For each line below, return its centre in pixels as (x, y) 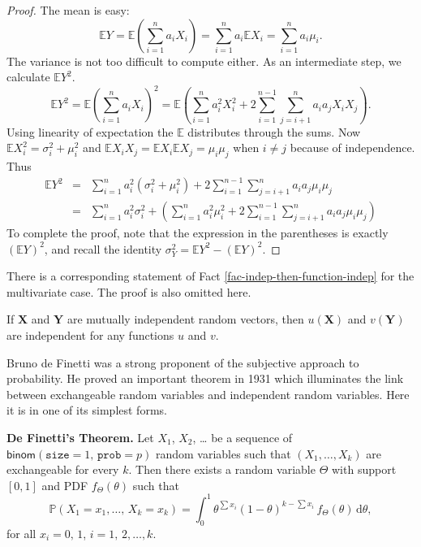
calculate (28, 77)
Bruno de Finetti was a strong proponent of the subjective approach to (183, 362)
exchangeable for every (63, 469)
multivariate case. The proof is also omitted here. (129, 291)
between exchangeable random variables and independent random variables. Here (208, 394)
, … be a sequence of (243, 437)
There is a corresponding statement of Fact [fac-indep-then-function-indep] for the (210, 276)
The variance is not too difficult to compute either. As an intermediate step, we (204, 61)
